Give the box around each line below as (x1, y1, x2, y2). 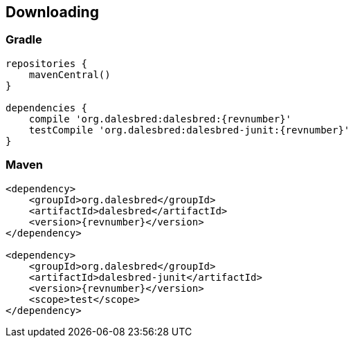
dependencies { (6, 102, 88, 113)
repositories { (6, 57, 88, 69)
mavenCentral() (28, 68, 111, 80)
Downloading (6, 3, 99, 21)
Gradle (6, 33, 42, 47)
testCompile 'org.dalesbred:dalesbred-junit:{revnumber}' (28, 124, 350, 136)
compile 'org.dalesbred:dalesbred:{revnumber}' (28, 113, 292, 124)
